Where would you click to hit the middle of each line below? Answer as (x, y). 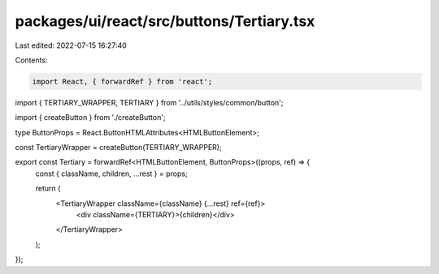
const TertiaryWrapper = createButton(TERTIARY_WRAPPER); (119, 148)
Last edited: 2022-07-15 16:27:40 (71, 45)
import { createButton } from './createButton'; (90, 118)
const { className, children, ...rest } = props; (111, 173)
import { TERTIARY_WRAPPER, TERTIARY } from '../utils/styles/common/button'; (149, 102)
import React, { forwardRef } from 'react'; (122, 81)
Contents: (31, 60)
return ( (48, 188)
